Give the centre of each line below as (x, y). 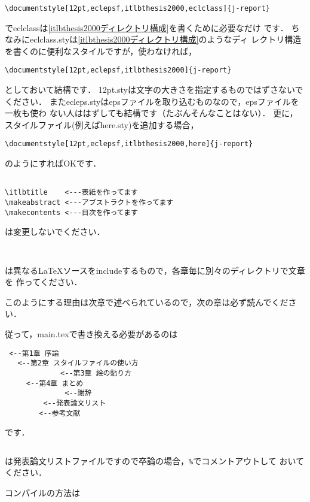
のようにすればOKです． (53, 163)
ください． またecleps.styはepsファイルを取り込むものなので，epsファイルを (152, 101)
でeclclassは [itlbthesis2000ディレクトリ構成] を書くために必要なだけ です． (147, 27)
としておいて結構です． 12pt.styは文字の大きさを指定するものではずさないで (154, 90)
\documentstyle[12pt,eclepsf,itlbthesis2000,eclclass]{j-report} (137, 8)
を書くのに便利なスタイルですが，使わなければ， (101, 51)
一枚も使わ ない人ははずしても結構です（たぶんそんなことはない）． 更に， (151, 113)
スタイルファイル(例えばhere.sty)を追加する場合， (102, 124)
